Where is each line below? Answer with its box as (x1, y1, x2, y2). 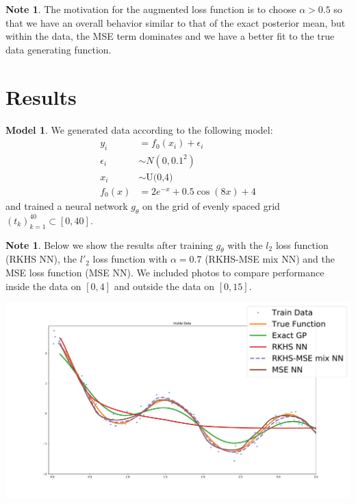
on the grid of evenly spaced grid (142, 199, 280, 213)
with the (227, 237, 263, 252)
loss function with (92, 252, 168, 266)
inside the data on (5, 278, 81, 293)
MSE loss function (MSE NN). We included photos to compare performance (5, 265, 325, 279)
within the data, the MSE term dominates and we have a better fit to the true (5, 29, 335, 43)
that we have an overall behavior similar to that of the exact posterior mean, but (5, 15, 346, 29)
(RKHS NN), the (5, 252, 77, 266)
